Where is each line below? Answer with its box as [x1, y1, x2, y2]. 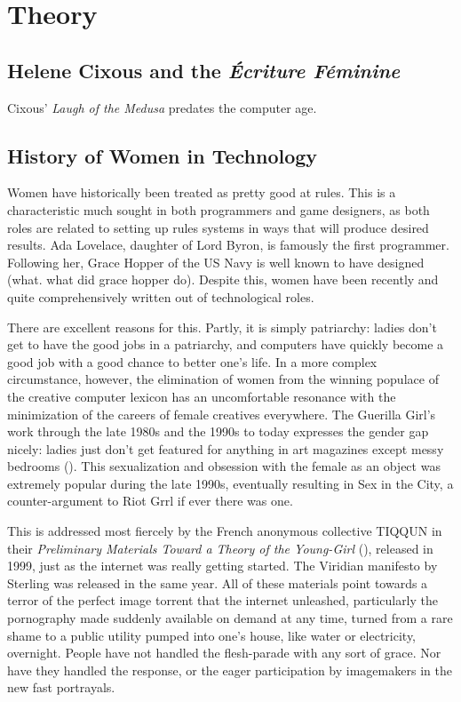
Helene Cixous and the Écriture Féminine [7, 56, 401, 84]
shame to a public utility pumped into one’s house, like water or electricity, [7, 626, 417, 644]
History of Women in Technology [7, 141, 318, 169]
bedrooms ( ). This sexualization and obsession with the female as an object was [7, 457, 441, 475]
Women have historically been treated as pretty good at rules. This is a [7, 183, 396, 202]
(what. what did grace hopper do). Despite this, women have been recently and [7, 270, 439, 289]
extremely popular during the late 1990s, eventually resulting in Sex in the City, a [7, 474, 454, 492]
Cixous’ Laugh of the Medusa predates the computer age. [7, 98, 317, 116]
